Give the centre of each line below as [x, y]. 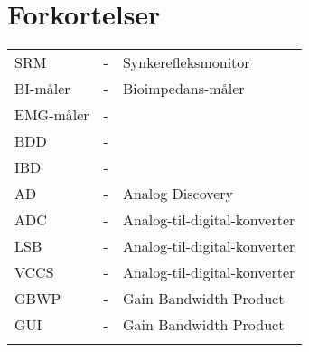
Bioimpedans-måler [183, 89]
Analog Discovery [178, 194]
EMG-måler [52, 115]
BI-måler [42, 89]
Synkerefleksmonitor [186, 62]
